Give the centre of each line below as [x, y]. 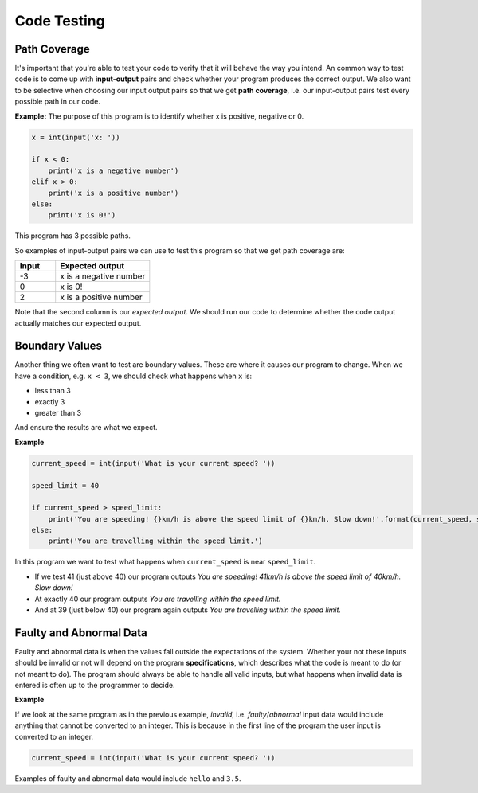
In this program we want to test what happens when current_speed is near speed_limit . [165, 562]
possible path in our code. [58, 102]
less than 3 [53, 391]
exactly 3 [50, 401]
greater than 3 [58, 412]
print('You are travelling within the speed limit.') [155, 541]
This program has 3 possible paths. [73, 236]
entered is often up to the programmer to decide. [95, 686]
